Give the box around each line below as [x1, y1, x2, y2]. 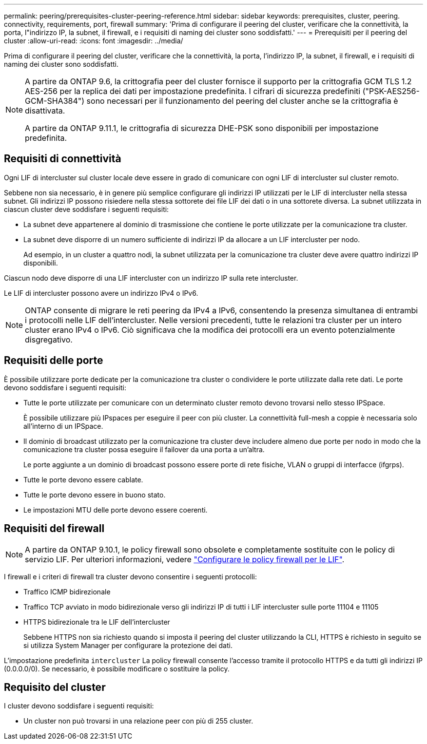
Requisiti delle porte [4, 354, 103, 367]
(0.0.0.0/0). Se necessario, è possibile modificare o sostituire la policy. [4, 664, 230, 673]
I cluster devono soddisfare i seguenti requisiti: [4, 702, 154, 710]
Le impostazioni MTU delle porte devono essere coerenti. [23, 505, 208, 514]
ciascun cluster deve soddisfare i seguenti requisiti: [4, 205, 169, 213]
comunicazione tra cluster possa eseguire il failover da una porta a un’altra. [23, 445, 265, 454]
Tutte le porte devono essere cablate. [23, 475, 143, 484]
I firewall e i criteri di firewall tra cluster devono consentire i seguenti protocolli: [4, 572, 257, 581]
